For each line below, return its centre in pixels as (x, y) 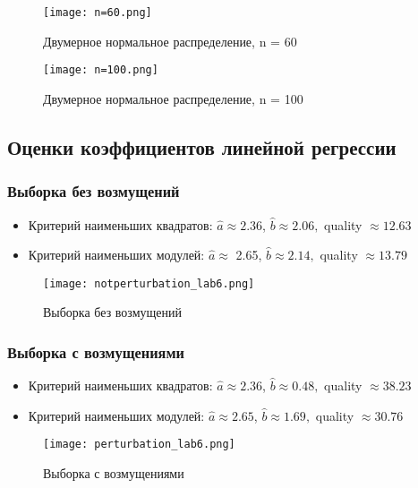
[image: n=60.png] (98, 13)
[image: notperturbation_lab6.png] (149, 283)
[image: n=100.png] (101, 70)
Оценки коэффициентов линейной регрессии (202, 146)
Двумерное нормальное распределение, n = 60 (170, 41)
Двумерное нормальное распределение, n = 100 (173, 98)
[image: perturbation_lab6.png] (139, 445)
